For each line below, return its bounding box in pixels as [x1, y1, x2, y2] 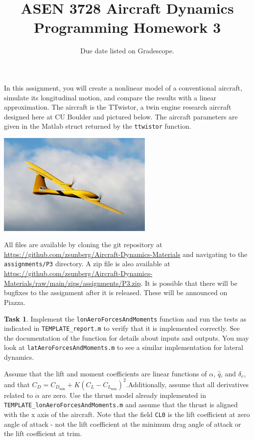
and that [4, 379, 30, 389]
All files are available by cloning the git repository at [4, 239, 162, 250]
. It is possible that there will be [140, 278, 237, 288]
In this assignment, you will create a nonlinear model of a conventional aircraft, [4, 82, 242, 93]
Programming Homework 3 [33, 17, 221, 37]
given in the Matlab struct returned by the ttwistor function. [4, 121, 191, 131]
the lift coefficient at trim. [4, 428, 82, 439]
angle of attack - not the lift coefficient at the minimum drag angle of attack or [4, 418, 241, 429]
